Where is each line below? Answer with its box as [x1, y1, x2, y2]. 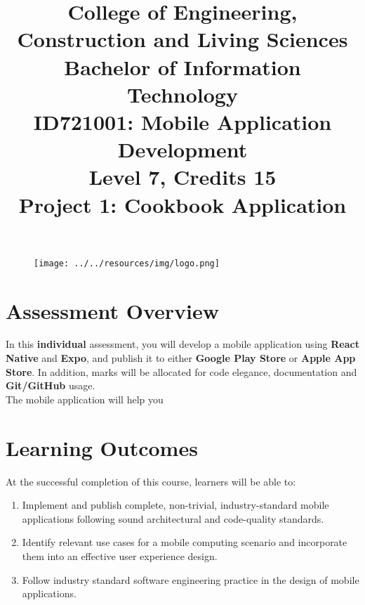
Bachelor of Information [64, 52, 301, 81]
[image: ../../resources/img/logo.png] [34, 258, 220, 268]
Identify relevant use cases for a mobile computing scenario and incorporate [22, 535, 347, 549]
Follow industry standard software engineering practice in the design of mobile [22, 572, 359, 587]
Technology [127, 79, 238, 108]
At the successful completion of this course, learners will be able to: [6, 474, 296, 488]
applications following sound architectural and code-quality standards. [22, 511, 324, 526]
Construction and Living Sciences [17, 25, 348, 53]
